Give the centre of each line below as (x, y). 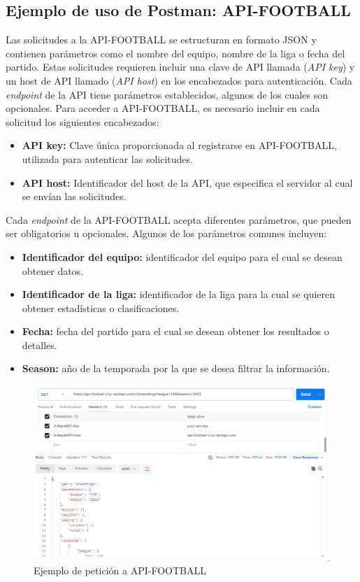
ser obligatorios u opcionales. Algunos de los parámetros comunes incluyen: (166, 233)
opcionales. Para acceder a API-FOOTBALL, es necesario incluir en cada (163, 108)
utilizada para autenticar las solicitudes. (107, 158)
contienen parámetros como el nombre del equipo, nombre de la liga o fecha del (175, 53)
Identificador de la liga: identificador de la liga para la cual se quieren (179, 294)
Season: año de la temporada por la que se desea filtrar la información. (176, 368)
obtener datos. (53, 270)
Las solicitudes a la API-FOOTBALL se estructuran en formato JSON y (161, 40)
